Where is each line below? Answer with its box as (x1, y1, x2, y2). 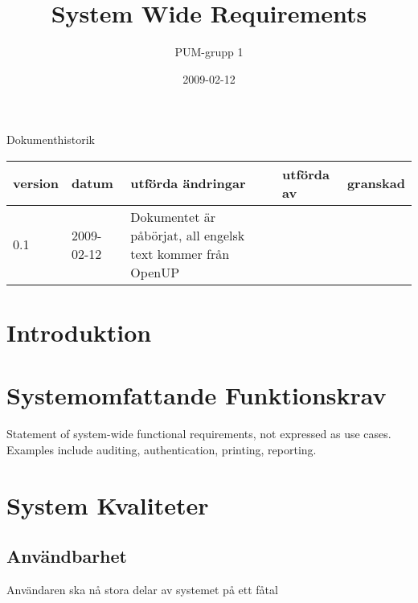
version (13, 174, 59, 193)
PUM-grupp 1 (174, 43, 244, 60)
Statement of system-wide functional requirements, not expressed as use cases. (6, 425, 391, 442)
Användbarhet (6, 544, 127, 568)
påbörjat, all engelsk (130, 225, 245, 244)
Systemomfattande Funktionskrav (6, 379, 387, 412)
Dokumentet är (130, 207, 215, 226)
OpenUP (130, 262, 180, 281)
